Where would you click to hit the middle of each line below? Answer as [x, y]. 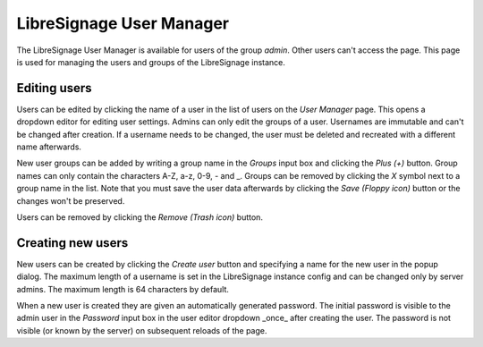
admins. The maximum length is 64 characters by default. [123, 289]
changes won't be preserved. [71, 200]
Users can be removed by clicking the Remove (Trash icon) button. [140, 217]
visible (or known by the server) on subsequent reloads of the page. [142, 330]
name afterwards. [49, 147]
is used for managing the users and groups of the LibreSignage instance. [151, 62]
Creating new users [72, 243]
